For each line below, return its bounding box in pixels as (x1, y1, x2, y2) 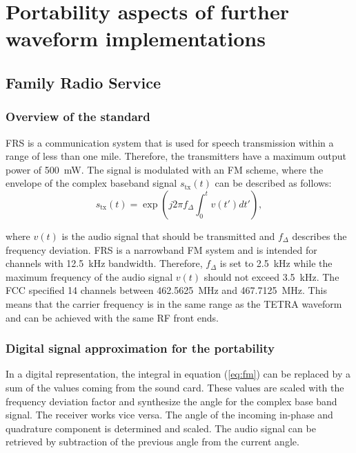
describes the (292, 228, 347, 243)
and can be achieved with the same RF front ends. (6, 310, 219, 324)
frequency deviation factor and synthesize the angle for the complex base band (6, 394, 337, 408)
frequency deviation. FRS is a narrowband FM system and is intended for (6, 242, 317, 257)
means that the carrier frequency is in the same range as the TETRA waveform (6, 296, 342, 311)
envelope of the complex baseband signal (6, 176, 177, 190)
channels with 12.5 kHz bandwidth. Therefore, (6, 256, 203, 270)
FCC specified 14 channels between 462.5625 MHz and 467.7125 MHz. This (6, 283, 327, 297)
